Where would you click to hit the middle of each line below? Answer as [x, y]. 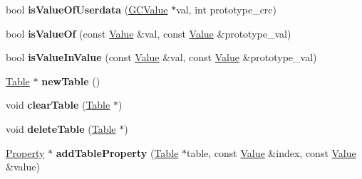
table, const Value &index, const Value [271, 152]
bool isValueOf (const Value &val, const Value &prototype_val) [149, 33]
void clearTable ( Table [58, 105]
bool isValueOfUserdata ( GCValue [87, 9]
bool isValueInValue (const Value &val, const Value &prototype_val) [161, 57]
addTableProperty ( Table [117, 152]
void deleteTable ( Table [61, 128]
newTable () [71, 81]
